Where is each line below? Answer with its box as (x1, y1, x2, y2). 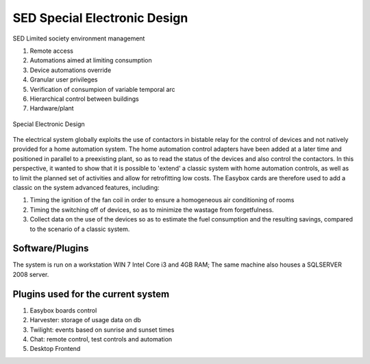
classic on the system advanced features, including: (12, 184, 160, 192)
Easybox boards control (29, 306, 97, 315)
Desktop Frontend (29, 345, 81, 353)
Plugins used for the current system (12, 288, 170, 300)
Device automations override (29, 66, 112, 74)
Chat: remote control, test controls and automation (29, 335, 173, 343)
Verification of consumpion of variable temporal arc (29, 85, 175, 93)
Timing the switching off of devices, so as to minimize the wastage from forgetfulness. (29, 206, 274, 214)
